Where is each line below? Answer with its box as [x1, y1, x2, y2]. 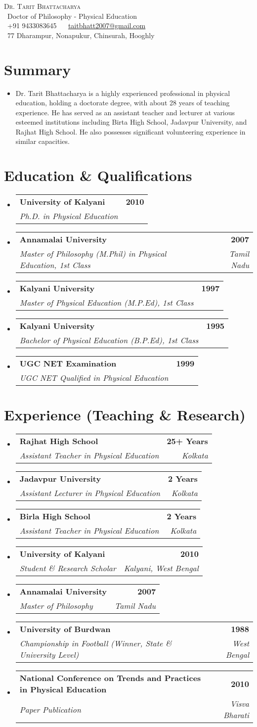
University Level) [19, 649, 79, 661]
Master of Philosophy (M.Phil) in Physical [19, 248, 167, 260]
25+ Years [167, 435, 208, 447]
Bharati [223, 709, 249, 721]
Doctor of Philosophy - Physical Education [7, 10, 137, 21]
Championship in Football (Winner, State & [19, 637, 172, 649]
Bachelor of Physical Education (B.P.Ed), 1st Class [19, 334, 199, 346]
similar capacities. [15, 136, 70, 146]
